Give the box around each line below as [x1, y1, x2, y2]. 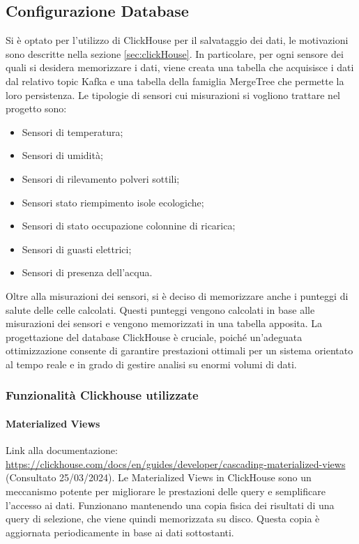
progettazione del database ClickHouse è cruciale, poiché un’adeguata [6, 329, 303, 344]
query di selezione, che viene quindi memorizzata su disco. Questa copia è [6, 511, 320, 526]
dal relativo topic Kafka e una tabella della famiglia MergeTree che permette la [6, 73, 344, 88]
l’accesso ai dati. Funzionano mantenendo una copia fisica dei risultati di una [6, 497, 335, 512]
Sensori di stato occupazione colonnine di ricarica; [22, 218, 236, 233]
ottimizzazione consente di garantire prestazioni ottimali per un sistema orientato [6, 343, 353, 358]
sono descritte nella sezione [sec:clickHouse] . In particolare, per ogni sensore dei [6, 46, 344, 61]
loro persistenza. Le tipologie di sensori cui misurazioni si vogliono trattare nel [6, 87, 341, 102]
